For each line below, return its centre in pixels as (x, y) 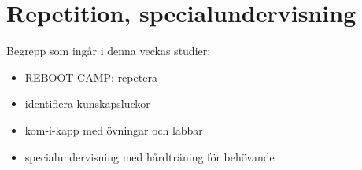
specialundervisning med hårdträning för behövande (150, 156)
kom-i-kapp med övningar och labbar (114, 129)
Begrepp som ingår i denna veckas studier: (109, 51)
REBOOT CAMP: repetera (91, 77)
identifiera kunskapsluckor (87, 103)
